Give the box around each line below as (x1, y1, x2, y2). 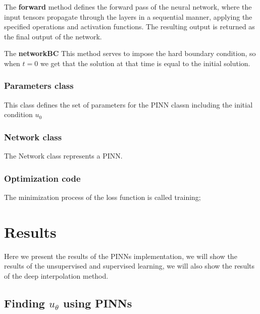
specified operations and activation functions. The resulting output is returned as (4, 21, 255, 32)
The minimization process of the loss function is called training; (4, 192, 201, 202)
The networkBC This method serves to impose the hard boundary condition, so (4, 48, 256, 59)
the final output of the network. (4, 31, 102, 41)
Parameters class (4, 79, 74, 92)
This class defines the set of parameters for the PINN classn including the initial (4, 99, 253, 110)
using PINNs (63, 295, 132, 310)
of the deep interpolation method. (4, 270, 109, 281)
